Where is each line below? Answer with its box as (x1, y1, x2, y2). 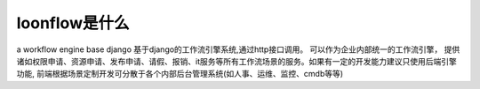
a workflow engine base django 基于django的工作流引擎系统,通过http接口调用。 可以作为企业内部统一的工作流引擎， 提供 (16, 44, 460, 55)
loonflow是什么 (16, 13, 130, 33)
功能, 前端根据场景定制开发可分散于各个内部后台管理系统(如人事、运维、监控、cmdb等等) (16, 69, 344, 79)
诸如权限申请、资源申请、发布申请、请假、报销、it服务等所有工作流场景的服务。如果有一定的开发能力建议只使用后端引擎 (16, 56, 457, 66)
